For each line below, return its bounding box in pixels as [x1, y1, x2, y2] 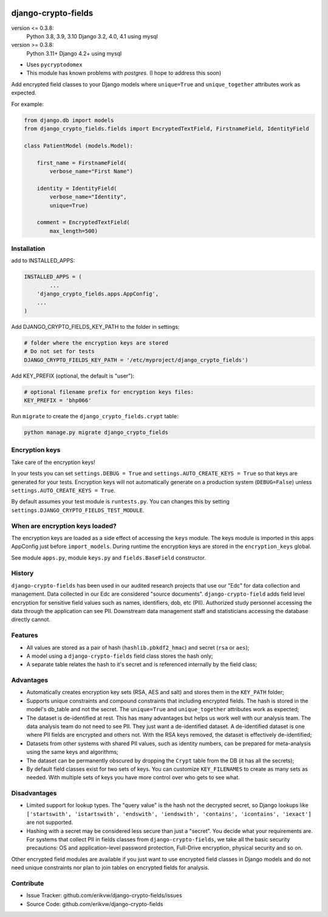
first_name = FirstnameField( [36, 159, 127, 166]
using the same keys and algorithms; [26, 748, 118, 756]
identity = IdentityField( [36, 184, 118, 192]
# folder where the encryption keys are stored [24, 339, 168, 346]
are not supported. [26, 819, 73, 826]
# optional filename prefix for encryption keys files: [24, 388, 194, 395]
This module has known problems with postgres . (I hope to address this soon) [26, 69, 222, 77]
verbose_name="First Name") [49, 167, 134, 175]
